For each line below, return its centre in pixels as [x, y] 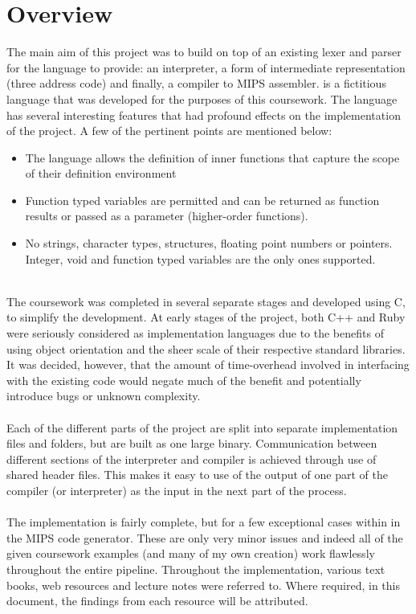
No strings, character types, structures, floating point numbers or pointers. [209, 243]
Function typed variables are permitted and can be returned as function [202, 200]
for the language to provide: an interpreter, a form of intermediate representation [206, 67]
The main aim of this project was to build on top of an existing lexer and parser [204, 52]
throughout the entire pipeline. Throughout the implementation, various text [196, 569]
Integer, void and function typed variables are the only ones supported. [200, 258]
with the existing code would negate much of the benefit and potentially [184, 380]
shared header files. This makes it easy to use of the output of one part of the [197, 475]
